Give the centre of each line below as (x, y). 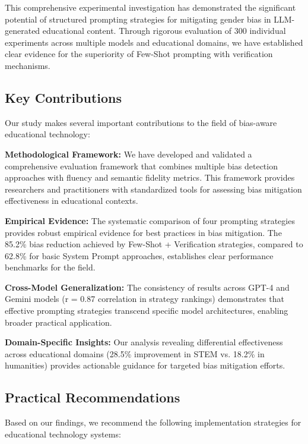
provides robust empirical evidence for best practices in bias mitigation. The (143, 232)
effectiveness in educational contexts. (72, 201)
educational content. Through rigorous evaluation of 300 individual (164, 31)
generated (23, 31)
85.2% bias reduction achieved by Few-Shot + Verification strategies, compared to (154, 244)
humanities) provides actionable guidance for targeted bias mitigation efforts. (145, 365)
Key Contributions (63, 97)
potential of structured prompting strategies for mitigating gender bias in (138, 19)
